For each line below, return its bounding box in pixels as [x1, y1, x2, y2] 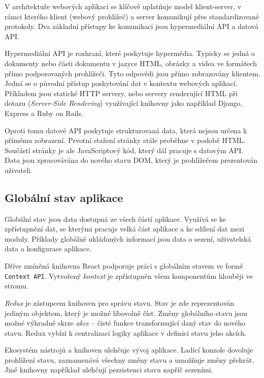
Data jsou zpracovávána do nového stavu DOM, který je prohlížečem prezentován [5, 155, 258, 165]
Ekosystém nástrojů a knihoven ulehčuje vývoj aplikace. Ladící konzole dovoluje [5, 344, 253, 355]
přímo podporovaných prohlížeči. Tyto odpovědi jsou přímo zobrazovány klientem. [5, 68, 260, 78]
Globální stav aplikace [5, 189, 123, 205]
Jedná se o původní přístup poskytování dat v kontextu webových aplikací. [5, 78, 238, 89]
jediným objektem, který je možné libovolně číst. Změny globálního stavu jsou [5, 307, 247, 318]
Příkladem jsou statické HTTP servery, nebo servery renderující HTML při [5, 88, 238, 98]
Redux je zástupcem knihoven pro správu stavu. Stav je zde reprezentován [5, 297, 235, 308]
